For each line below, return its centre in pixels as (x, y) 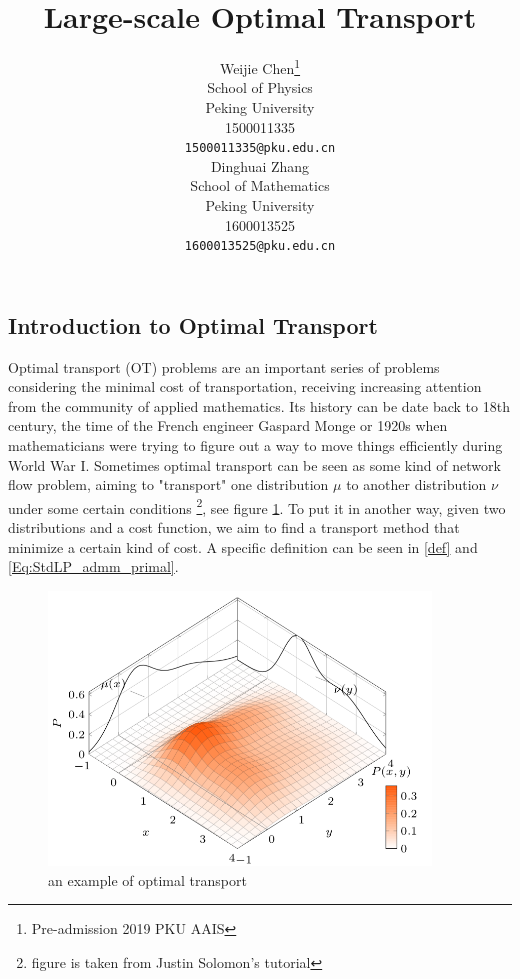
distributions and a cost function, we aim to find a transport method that (234, 527)
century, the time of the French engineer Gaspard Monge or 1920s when (228, 425)
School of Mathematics (260, 185)
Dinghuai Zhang (260, 165)
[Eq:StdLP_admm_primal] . (93, 566)
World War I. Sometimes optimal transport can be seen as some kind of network (254, 464)
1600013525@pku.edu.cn (260, 246)
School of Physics (260, 87)
